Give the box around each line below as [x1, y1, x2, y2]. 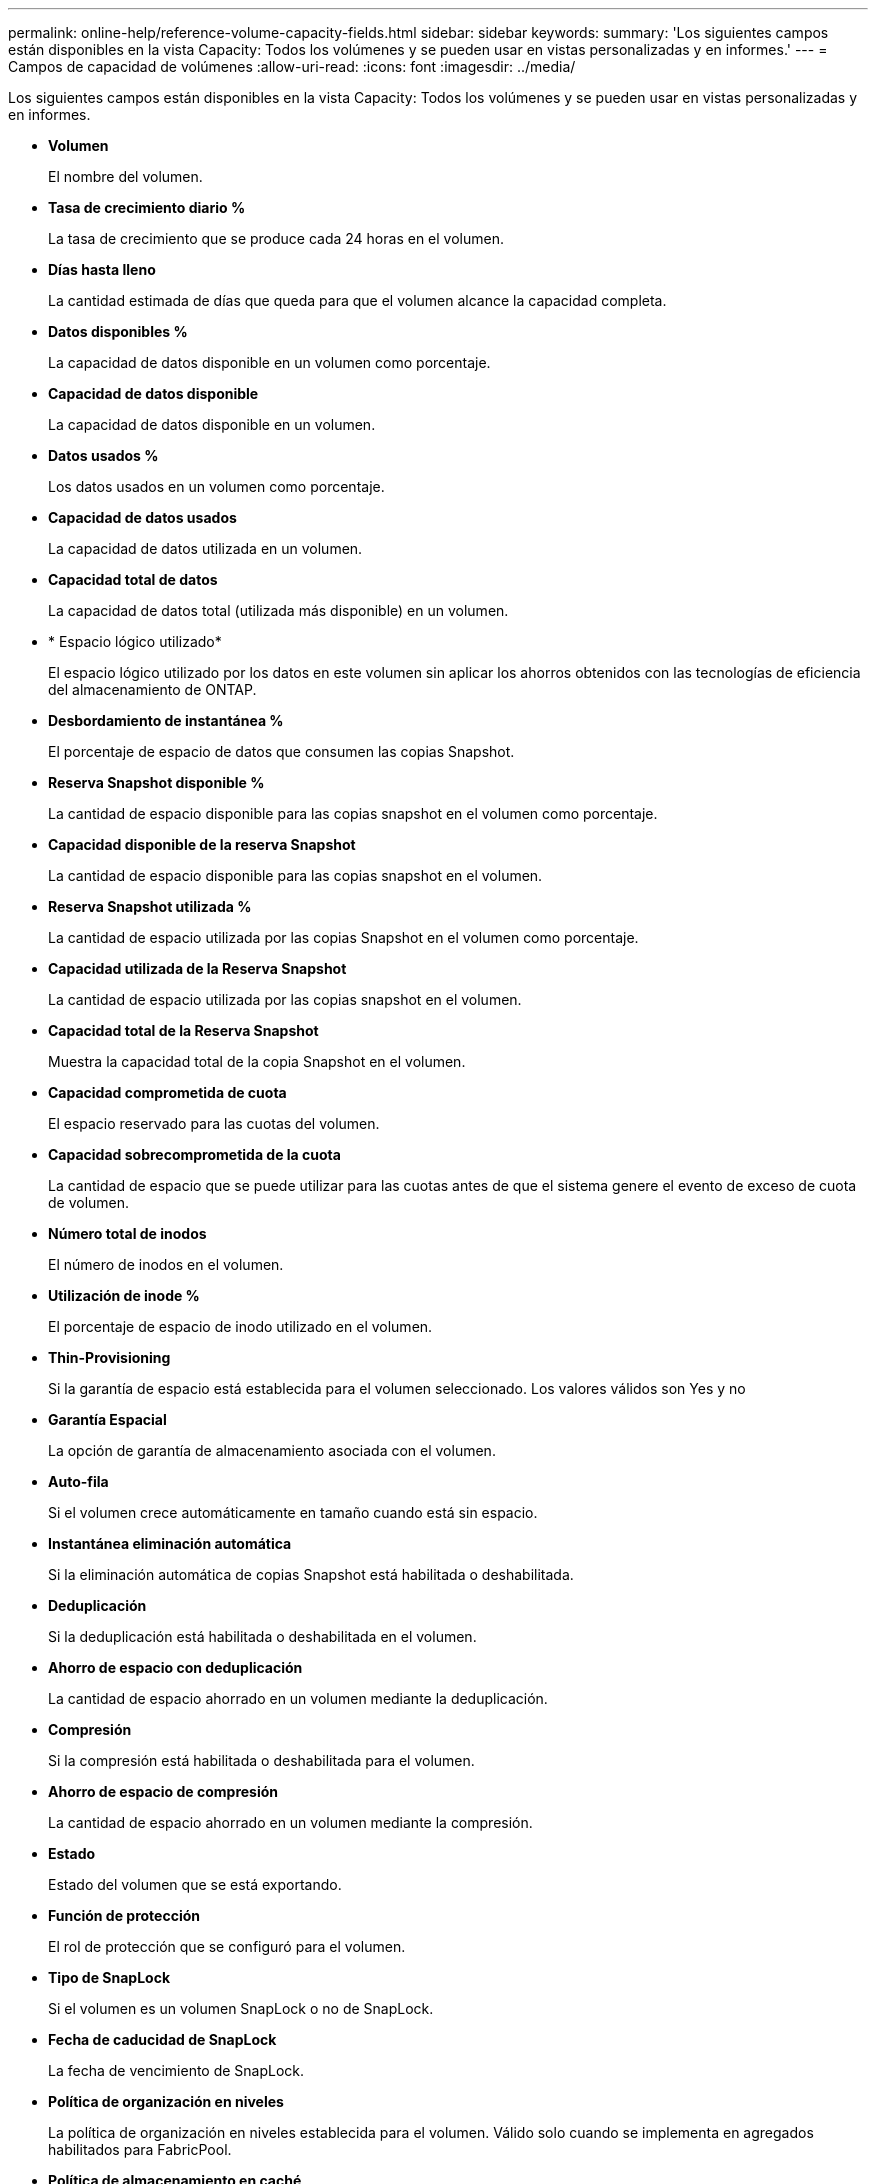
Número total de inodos [48, 1225, 207, 1242]
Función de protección [48, 1907, 200, 1924]
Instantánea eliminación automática [48, 1535, 292, 1552]
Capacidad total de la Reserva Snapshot [48, 1022, 319, 1039]
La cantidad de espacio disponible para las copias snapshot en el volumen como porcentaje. [48, 805, 658, 822]
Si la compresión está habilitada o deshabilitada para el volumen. [48, 1752, 475, 1769]
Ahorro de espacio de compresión [48, 1783, 279, 1800]
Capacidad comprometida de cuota [48, 1084, 287, 1101]
